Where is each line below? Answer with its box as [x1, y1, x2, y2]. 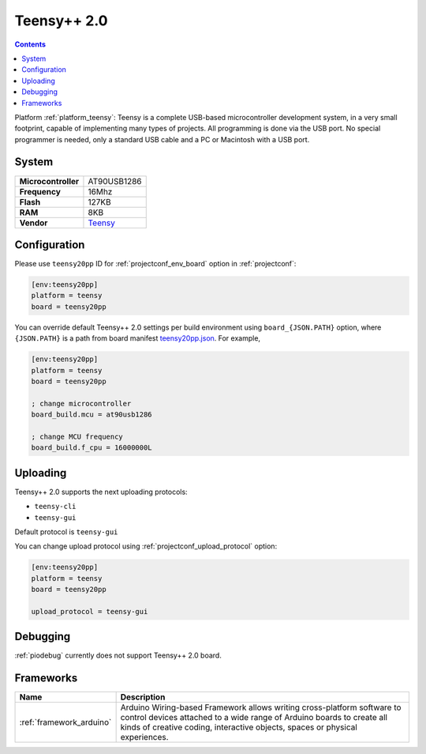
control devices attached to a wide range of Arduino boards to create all [120, 712, 388, 723]
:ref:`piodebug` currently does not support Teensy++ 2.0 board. [14, 650, 222, 660]
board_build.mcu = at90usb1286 [31, 410, 153, 419]
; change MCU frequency [31, 432, 124, 441]
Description [120, 692, 166, 703]
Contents [14, 40, 47, 49]
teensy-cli [34, 502, 77, 511]
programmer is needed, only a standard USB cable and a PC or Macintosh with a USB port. [14, 134, 310, 144]
